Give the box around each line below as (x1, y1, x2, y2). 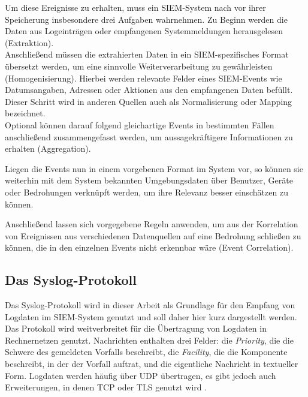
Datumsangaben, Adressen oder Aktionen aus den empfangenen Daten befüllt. (5, 83, 293, 96)
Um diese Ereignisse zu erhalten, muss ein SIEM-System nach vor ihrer (5, 1, 266, 13)
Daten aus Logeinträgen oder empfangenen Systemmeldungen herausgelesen (5, 25, 283, 37)
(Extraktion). (5, 36, 54, 49)
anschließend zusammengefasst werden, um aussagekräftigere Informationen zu (5, 130, 293, 143)
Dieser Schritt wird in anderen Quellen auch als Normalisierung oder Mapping (5, 95, 292, 107)
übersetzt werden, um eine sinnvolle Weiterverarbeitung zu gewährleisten (5, 59, 273, 72)
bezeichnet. (5, 107, 46, 119)
